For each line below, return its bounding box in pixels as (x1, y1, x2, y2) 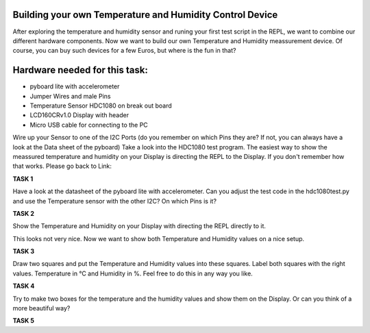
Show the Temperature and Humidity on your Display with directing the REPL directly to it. (12, 222, 267, 230)
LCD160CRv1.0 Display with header (29, 111, 129, 119)
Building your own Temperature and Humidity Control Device (12, 9, 278, 21)
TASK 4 (12, 282, 35, 291)
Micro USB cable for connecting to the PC (29, 121, 149, 129)
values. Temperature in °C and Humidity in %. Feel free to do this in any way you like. (12, 269, 253, 277)
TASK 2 (12, 209, 34, 217)
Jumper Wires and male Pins (29, 92, 111, 100)
